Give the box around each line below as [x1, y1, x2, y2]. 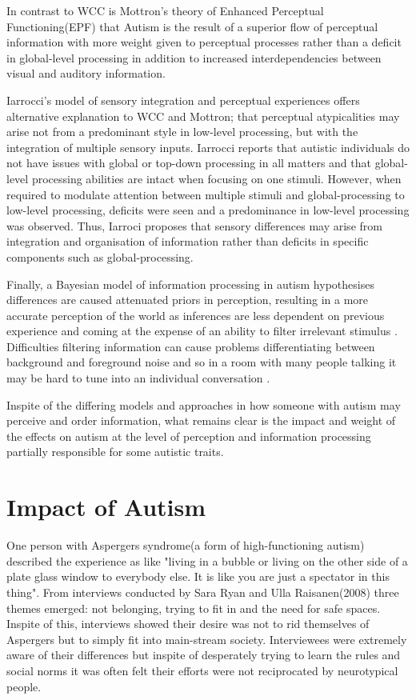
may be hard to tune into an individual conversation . [6, 370, 270, 386]
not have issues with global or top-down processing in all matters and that [6, 154, 371, 171]
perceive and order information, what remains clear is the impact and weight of [6, 412, 396, 429]
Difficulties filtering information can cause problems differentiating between [6, 338, 375, 354]
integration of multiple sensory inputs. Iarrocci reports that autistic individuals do [6, 138, 410, 155]
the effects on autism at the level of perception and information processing [6, 427, 371, 444]
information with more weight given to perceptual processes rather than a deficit [6, 34, 402, 50]
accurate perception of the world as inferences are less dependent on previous [6, 306, 385, 323]
